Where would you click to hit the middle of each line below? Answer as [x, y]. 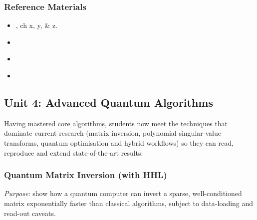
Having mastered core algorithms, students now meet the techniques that [116, 123]
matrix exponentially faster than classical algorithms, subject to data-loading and [129, 203]
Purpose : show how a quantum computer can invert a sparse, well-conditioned [123, 193]
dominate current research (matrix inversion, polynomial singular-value [113, 133]
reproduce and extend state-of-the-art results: [74, 152]
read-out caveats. [30, 213]
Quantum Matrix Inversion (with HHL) [86, 175]
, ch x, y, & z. [37, 25]
